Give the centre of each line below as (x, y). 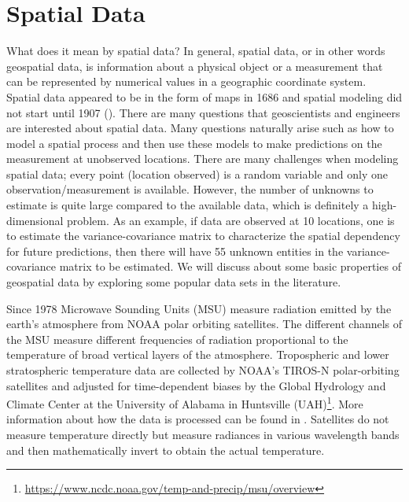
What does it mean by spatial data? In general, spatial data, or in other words (196, 51)
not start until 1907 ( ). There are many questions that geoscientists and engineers (203, 112)
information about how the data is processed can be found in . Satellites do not (198, 419)
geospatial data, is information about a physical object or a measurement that (195, 66)
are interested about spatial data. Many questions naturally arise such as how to (200, 128)
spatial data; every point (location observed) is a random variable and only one (197, 173)
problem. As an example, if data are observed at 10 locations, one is (231, 220)
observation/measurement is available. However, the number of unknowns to (190, 189)
